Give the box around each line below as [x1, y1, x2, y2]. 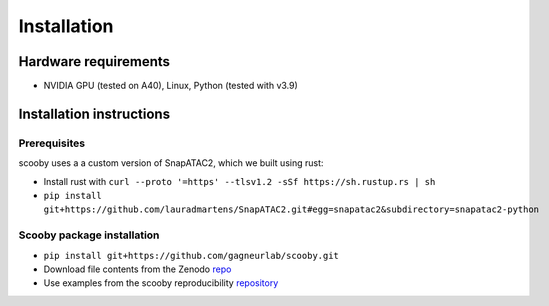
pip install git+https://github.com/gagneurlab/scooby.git [43, 250, 340, 261]
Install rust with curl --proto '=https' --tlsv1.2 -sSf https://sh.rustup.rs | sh [43, 175, 436, 187]
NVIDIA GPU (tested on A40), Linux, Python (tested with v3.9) [43, 80, 299, 92]
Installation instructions [18, 105, 170, 122]
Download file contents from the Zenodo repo [43, 263, 232, 275]
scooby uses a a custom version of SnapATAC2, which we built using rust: [18, 157, 324, 169]
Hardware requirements [18, 53, 170, 70]
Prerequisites [18, 136, 85, 150]
